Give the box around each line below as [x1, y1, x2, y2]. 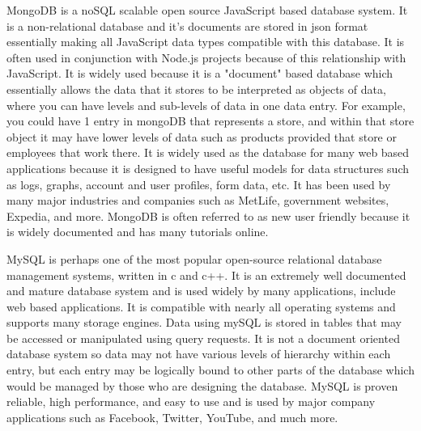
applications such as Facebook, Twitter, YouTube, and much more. [6, 408, 338, 425]
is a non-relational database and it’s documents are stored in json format [6, 17, 368, 34]
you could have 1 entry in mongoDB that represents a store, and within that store [6, 112, 415, 129]
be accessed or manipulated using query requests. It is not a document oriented [6, 329, 400, 346]
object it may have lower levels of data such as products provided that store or [6, 128, 397, 145]
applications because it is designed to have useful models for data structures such [6, 159, 410, 176]
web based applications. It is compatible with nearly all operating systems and [6, 298, 396, 315]
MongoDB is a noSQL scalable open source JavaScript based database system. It [6, 2, 408, 18]
